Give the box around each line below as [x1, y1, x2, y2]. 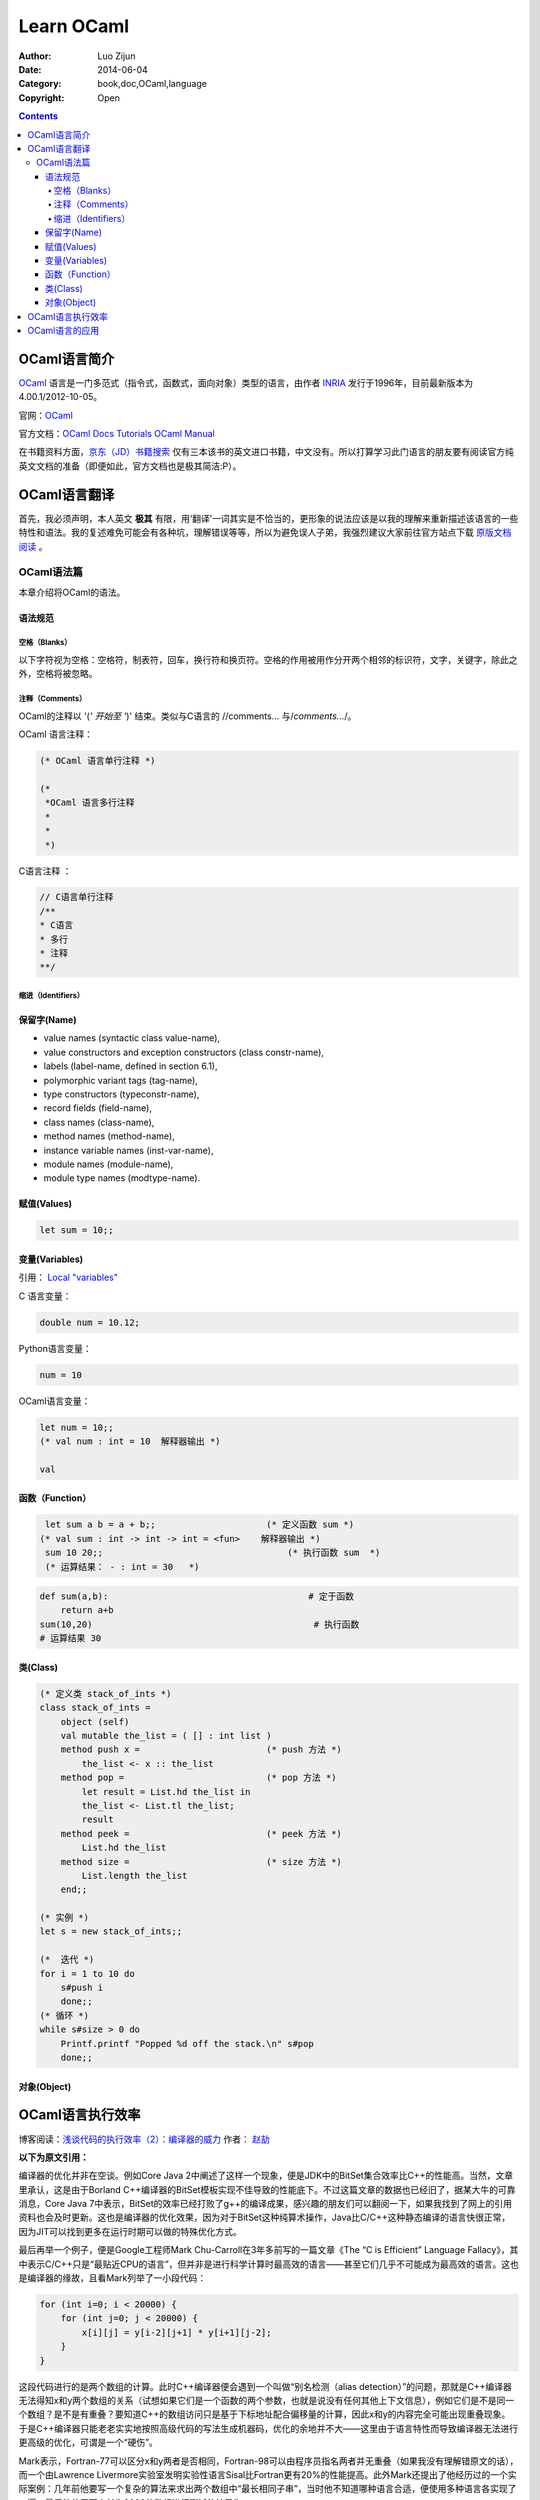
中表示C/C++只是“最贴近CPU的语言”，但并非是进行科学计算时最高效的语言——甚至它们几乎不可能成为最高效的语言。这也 [18, 2258, 519, 2270]
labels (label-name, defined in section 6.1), [43, 1060, 218, 1072]
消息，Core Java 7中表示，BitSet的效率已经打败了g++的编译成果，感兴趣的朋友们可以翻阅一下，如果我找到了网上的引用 [18, 2198, 512, 2210]
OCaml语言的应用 [27, 324, 100, 336]
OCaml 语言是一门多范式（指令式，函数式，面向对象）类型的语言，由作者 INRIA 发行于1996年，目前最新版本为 [18, 376, 474, 389]
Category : [18, 78, 62, 90]
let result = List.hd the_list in [81, 1786, 251, 1797]
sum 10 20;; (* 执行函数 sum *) [45, 1547, 381, 1559]
